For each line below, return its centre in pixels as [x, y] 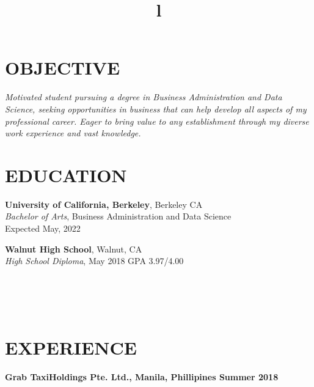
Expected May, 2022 [43, 228]
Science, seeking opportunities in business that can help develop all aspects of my [156, 109]
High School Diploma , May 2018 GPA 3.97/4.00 [94, 261]
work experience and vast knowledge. [73, 133]
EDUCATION [66, 175]
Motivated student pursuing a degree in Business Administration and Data [144, 97]
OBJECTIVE [63, 68]
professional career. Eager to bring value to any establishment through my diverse [157, 121]
